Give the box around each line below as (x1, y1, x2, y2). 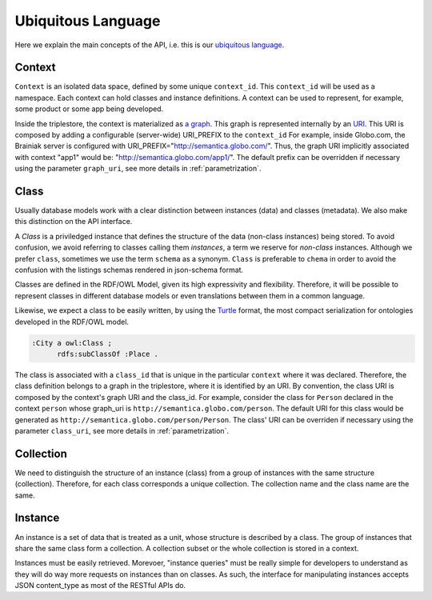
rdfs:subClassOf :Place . (57, 349, 159, 358)
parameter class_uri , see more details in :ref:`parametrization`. (14, 426, 230, 435)
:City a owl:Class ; (31, 338, 112, 347)
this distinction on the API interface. (14, 217, 133, 226)
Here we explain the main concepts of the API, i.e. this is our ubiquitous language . (14, 40, 285, 50)
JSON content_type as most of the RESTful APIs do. (14, 581, 186, 590)
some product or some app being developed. (14, 104, 164, 114)
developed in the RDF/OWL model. (14, 317, 130, 326)
